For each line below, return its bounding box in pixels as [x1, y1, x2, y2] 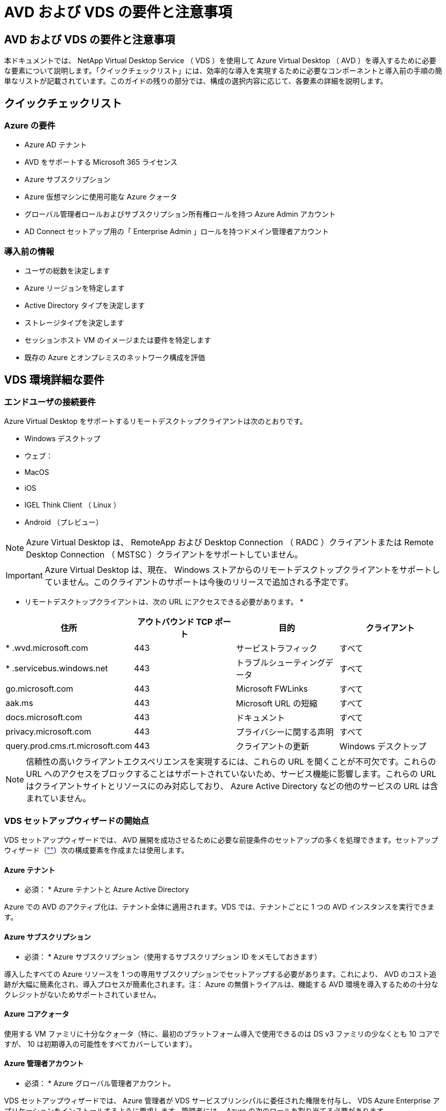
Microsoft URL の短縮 [235, 698, 318, 709]
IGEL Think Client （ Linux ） [24, 500, 121, 510]
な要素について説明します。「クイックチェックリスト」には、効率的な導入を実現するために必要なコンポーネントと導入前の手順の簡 [4, 66, 442, 75]
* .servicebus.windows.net [6, 663, 108, 674]
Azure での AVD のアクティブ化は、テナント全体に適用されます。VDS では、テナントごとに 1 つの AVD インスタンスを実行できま [4, 902, 435, 912]
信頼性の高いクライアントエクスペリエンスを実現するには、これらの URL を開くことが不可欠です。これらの [26, 756, 436, 767]
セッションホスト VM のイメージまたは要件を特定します [24, 336, 211, 345]
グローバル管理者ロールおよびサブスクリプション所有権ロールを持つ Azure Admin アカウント [24, 210, 336, 219]
